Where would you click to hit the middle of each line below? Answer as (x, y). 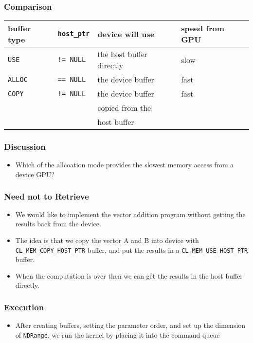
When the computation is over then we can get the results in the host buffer (129, 275)
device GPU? (35, 174)
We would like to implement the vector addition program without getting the (130, 214)
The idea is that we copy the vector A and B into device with (107, 240)
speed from (203, 28)
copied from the (124, 108)
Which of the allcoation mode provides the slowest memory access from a (125, 165)
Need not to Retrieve (46, 196)
